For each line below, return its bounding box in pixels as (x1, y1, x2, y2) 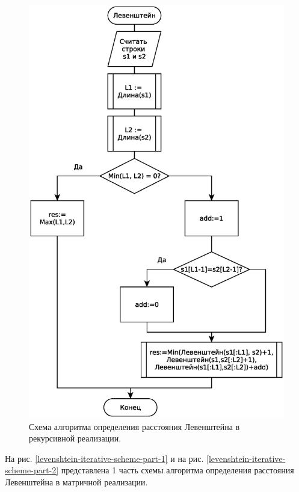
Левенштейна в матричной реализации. (5, 475, 148, 488)
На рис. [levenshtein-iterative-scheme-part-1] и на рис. (5, 452, 204, 464)
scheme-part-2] (5, 464, 59, 476)
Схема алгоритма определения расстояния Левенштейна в (29, 420, 240, 432)
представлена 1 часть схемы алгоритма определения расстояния (61, 464, 294, 476)
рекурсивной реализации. (29, 432, 122, 444)
